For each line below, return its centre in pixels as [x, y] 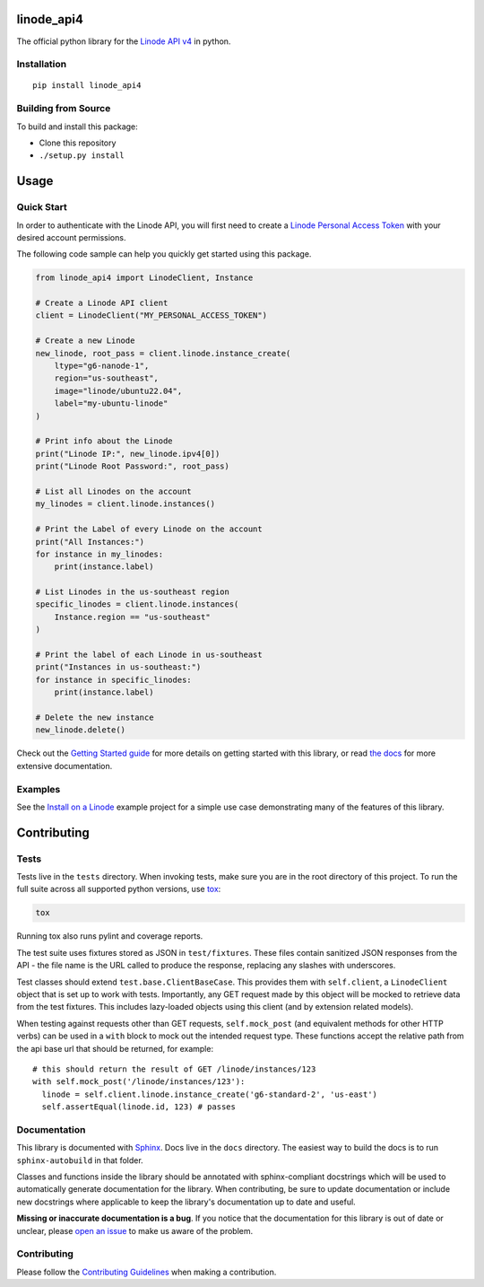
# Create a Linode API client [102, 303]
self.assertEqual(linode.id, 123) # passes [139, 1107]
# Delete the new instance [95, 717]
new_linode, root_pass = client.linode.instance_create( [163, 353]
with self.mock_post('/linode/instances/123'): [139, 1082]
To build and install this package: [77, 127]
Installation [42, 65]
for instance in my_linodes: [99, 554]
